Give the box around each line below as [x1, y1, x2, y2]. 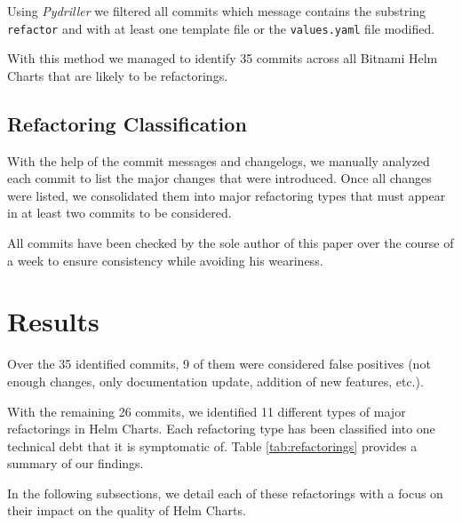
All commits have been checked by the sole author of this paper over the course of [7, 234, 454, 252]
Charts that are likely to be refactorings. [7, 66, 228, 84]
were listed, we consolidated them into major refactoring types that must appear [7, 186, 446, 204]
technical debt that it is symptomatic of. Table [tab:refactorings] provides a [7, 436, 418, 455]
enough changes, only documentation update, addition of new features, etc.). [7, 371, 424, 390]
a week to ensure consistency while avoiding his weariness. [7, 251, 323, 269]
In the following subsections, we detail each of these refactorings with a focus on [7, 483, 443, 502]
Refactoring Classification [7, 109, 247, 137]
